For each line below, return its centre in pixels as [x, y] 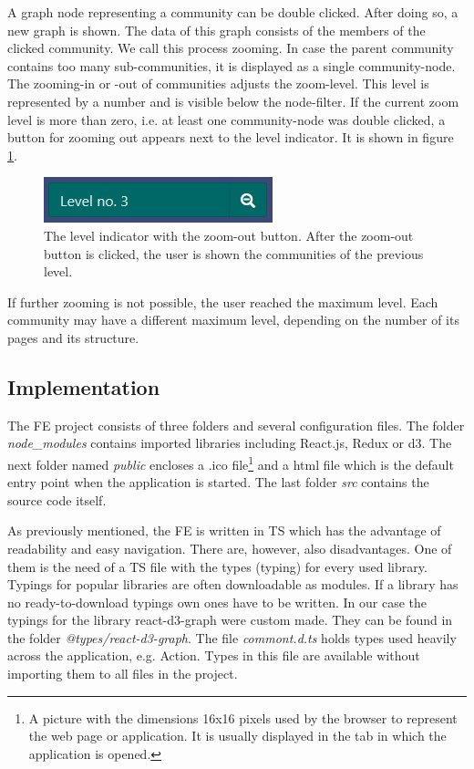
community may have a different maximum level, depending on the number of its [233, 320]
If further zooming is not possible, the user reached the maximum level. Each [223, 301]
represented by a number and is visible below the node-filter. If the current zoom [233, 101]
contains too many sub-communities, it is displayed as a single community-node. [232, 65]
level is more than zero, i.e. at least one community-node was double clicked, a [227, 119]
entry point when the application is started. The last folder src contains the [218, 482]
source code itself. [57, 499]
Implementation [84, 386]
